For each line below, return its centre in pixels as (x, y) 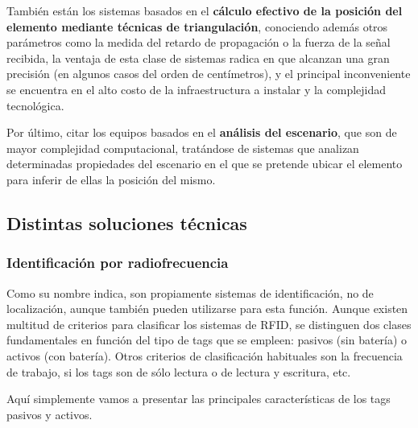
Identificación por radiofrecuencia (118, 263)
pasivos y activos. (50, 414)
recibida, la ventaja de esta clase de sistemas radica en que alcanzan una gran (198, 58)
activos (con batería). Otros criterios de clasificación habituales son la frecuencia (205, 355)
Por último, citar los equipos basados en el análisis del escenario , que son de (202, 132)
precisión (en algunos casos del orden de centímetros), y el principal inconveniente (209, 74)
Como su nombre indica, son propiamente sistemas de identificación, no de (190, 292)
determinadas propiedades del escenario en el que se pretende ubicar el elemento (205, 164)
